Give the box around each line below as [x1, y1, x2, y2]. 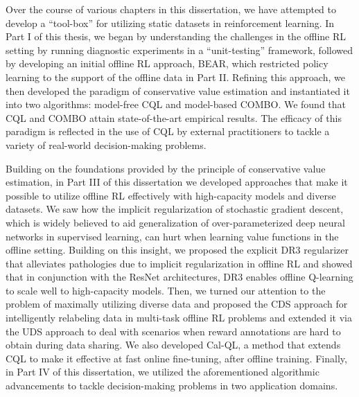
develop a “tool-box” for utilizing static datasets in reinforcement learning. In [6, 15, 335, 30]
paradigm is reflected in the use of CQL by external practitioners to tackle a [6, 124, 330, 139]
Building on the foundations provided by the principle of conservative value [6, 161, 326, 175]
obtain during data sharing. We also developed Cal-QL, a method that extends [6, 337, 341, 352]
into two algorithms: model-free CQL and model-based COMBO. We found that [6, 97, 347, 112]
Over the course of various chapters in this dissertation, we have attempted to [6, 2, 337, 16]
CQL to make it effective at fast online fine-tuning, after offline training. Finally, [6, 351, 347, 365]
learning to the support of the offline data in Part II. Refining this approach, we [6, 69, 345, 84]
